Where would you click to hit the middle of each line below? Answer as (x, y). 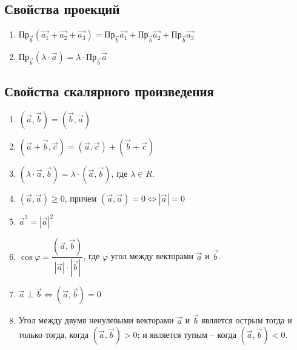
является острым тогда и (247, 320)
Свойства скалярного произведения (109, 91)
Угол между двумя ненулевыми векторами (96, 320)
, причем (81, 198)
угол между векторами (152, 256)
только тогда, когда (54, 335)
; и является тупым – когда (187, 335)
